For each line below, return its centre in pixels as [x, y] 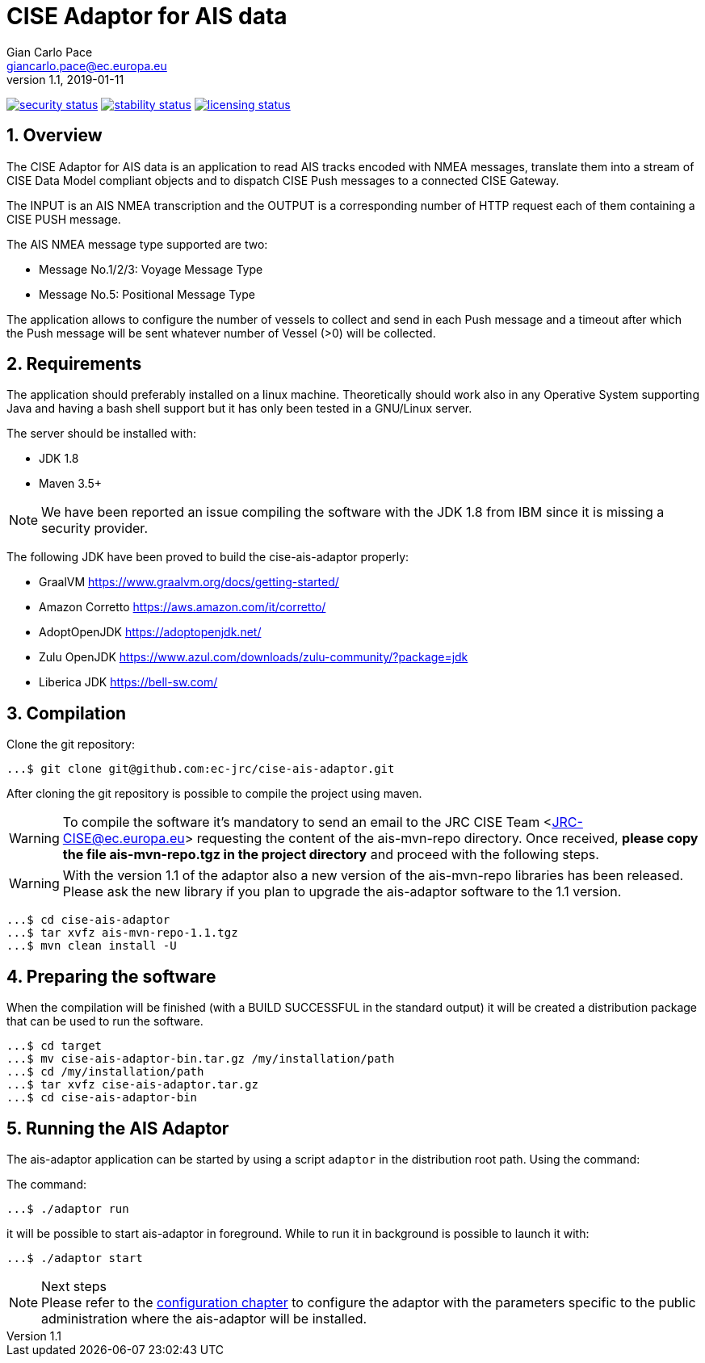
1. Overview [55, 136]
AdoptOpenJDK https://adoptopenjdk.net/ [150, 632]
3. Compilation [67, 713]
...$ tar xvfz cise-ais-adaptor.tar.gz [132, 1085]
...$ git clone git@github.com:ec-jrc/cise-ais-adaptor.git [201, 769]
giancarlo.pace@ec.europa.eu [87, 65]
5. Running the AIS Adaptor [118, 1128]
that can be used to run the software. [105, 1021]
